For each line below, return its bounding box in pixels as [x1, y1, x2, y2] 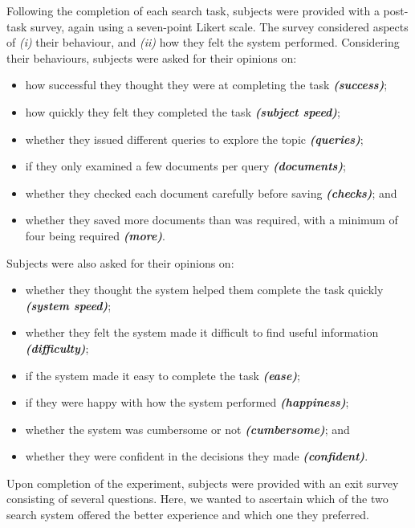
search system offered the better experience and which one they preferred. [6, 506, 369, 523]
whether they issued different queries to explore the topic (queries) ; [25, 130, 364, 147]
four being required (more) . [25, 227, 165, 244]
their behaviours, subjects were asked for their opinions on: [6, 49, 297, 66]
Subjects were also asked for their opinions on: [6, 254, 234, 271]
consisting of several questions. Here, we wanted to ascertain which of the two [6, 490, 389, 507]
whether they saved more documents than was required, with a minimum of [25, 211, 398, 228]
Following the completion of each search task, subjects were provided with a [6, 2, 380, 18]
